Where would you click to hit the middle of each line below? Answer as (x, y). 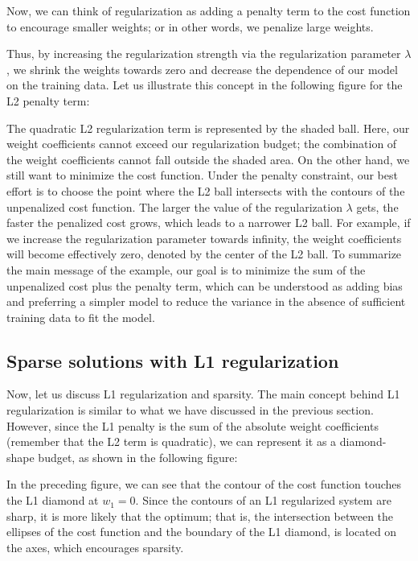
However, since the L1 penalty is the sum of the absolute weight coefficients (193, 425)
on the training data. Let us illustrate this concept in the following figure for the (205, 85)
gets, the (377, 206)
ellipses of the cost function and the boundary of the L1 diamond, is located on (202, 532)
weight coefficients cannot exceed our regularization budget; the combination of (202, 144)
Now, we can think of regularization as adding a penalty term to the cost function (209, 10)
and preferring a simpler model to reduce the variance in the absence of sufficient (206, 301)
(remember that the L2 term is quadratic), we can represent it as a (172, 441)
